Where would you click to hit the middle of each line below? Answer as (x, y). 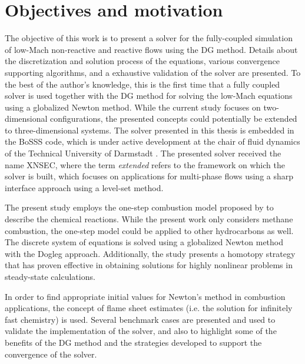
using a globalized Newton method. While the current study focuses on (133, 107)
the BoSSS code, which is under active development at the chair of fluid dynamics (152, 141)
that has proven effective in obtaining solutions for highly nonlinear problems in (149, 265)
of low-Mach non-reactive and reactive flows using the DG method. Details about (151, 49)
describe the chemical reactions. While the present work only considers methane (149, 219)
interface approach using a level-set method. (84, 187)
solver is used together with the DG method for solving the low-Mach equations (149, 96)
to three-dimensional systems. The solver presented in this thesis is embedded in (150, 130)
